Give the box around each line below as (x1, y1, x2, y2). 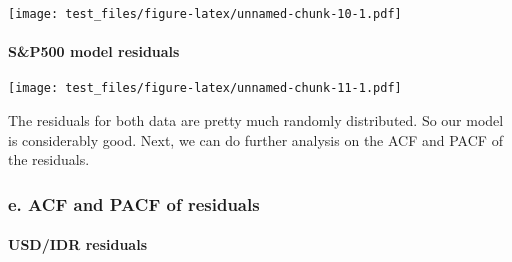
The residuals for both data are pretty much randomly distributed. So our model (8, 110, 504, 131)
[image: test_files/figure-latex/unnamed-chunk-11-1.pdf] (8, 81, 402, 96)
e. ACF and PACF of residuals (8, 191, 260, 216)
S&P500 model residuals (8, 41, 180, 62)
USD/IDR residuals (8, 234, 148, 255)
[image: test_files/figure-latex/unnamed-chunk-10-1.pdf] (8, 7, 402, 21)
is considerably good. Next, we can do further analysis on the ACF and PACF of (8, 129, 503, 150)
